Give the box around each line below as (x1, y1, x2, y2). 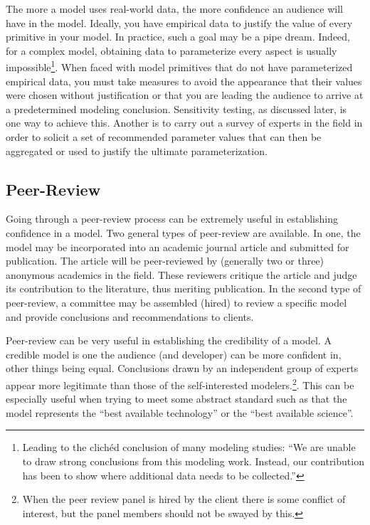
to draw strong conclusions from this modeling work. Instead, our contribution (22, 453, 364, 468)
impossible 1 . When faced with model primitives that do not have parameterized (6, 58, 353, 75)
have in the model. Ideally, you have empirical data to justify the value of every (6, 15, 353, 30)
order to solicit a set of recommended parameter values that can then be (6, 129, 322, 144)
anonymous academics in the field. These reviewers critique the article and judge (6, 267, 357, 282)
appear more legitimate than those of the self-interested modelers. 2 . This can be (6, 375, 354, 392)
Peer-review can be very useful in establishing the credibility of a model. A (6, 333, 332, 348)
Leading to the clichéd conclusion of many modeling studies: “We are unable (22, 440, 356, 455)
